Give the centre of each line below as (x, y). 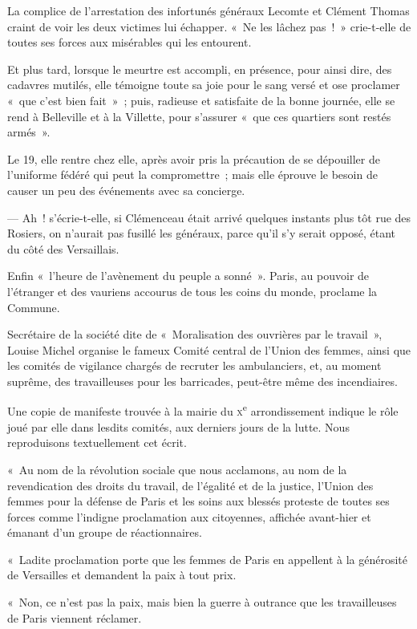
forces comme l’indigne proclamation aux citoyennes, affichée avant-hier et (189, 516)
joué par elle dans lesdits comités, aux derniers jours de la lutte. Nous (178, 426)
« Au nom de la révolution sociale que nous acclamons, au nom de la (177, 469)
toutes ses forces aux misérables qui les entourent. (130, 42)
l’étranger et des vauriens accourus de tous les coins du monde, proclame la (192, 291)
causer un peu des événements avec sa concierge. (126, 190)
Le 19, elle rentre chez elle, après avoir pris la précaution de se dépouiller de (194, 158)
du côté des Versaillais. (63, 248)
